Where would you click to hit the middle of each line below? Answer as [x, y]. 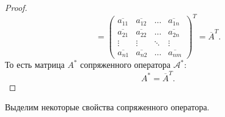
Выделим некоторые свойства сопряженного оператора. [107, 107]
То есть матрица [35, 65]
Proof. [16, 7]
